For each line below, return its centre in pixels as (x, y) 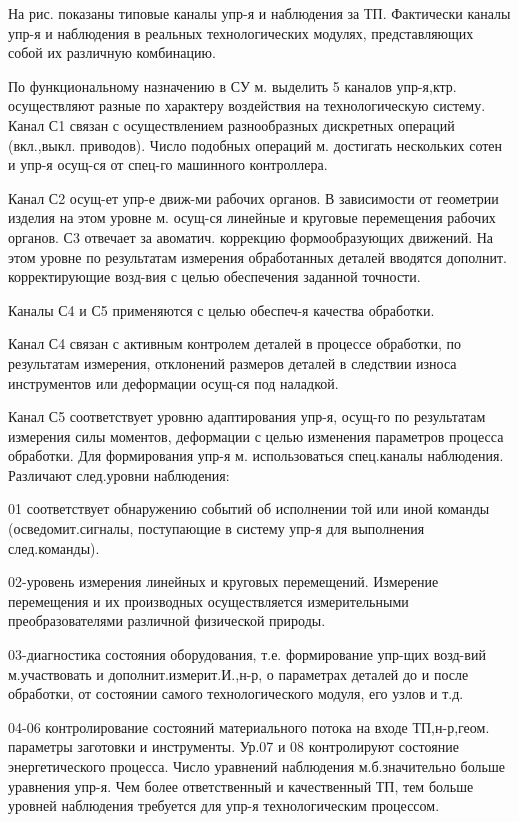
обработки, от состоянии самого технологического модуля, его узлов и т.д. (236, 693)
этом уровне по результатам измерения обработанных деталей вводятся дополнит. (257, 256)
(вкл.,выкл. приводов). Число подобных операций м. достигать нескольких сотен (255, 144)
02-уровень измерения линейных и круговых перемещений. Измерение (223, 581)
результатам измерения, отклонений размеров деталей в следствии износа (232, 362)
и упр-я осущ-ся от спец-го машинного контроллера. (168, 164)
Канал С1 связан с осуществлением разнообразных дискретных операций (231, 124)
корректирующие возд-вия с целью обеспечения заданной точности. (214, 276)
